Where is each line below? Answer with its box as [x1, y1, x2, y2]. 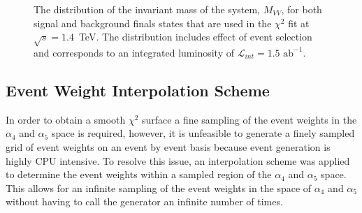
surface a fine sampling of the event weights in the [142, 112, 357, 126]
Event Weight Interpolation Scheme [6, 79, 270, 101]
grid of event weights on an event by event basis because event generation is [6, 139, 331, 154]
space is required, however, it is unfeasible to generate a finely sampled [51, 126, 355, 140]
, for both [281, 2, 322, 16]
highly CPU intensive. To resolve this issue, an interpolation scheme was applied [6, 153, 350, 168]
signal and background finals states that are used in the [34, 15, 272, 30]
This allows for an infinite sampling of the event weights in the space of [6, 180, 312, 195]
